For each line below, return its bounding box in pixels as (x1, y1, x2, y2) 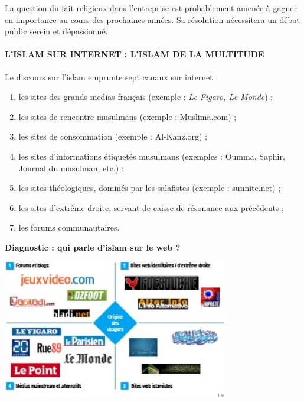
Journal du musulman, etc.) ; (18, 161, 124, 174)
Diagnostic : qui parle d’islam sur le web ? (5, 241, 181, 253)
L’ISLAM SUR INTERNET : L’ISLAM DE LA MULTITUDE (5, 48, 264, 60)
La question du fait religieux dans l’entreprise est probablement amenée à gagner (5, 2, 297, 14)
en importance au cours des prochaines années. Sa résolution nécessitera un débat (5, 13, 300, 25)
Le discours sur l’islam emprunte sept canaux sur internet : (5, 70, 218, 83)
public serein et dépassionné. (5, 25, 108, 37)
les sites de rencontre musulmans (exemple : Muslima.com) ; (18, 110, 237, 122)
